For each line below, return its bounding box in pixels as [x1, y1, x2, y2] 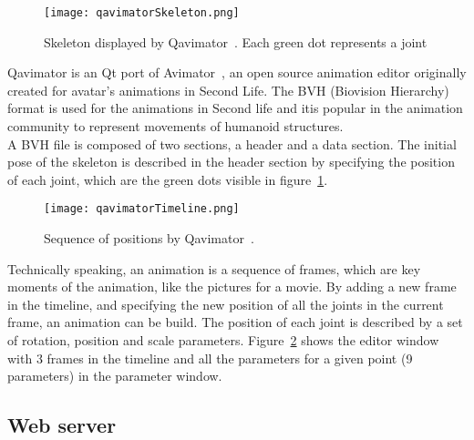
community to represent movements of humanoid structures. [7, 117, 344, 136]
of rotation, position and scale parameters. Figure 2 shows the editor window [7, 331, 439, 350]
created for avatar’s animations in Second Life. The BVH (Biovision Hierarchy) [7, 80, 449, 99]
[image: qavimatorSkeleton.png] [44, 6, 240, 19]
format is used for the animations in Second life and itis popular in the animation [7, 98, 463, 118]
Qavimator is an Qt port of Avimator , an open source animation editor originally [7, 63, 467, 82]
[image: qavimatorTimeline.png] [44, 202, 240, 216]
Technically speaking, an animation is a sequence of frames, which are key [7, 259, 421, 278]
